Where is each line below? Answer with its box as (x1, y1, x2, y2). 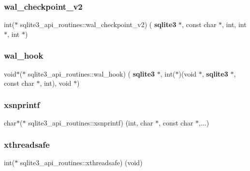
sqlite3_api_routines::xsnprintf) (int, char (28, 118, 153, 128)
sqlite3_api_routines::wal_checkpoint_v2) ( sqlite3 (20, 19, 176, 30)
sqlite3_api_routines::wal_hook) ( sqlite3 (28, 68, 155, 78)
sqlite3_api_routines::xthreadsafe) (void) (20, 157, 143, 167)
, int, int (222, 19, 247, 30)
